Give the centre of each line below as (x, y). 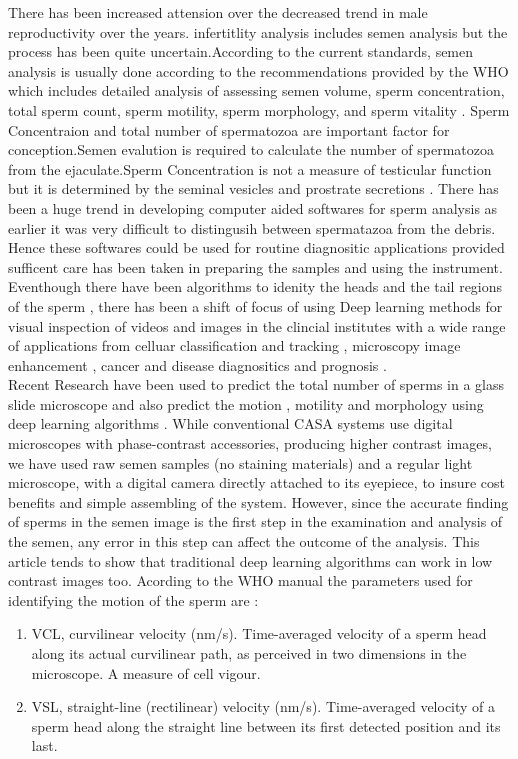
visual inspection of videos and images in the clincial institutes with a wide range (257, 325)
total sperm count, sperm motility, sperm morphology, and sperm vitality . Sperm (259, 109)
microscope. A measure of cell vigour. (146, 672)
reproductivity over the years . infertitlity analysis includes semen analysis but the (258, 31)
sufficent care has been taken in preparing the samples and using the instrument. (255, 266)
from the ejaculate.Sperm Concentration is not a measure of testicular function (250, 168)
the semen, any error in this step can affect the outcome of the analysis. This (244, 541)
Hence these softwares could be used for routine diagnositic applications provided (256, 247)
